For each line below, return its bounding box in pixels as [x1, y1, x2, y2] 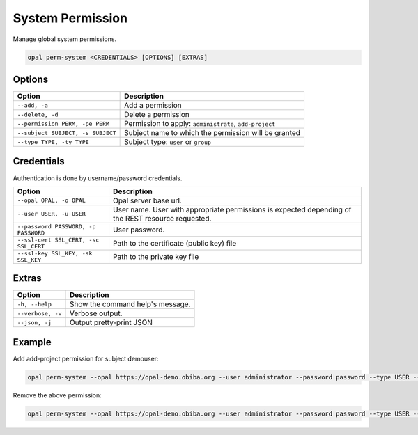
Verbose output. [69, 308, 123, 318]
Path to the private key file [112, 251, 199, 261]
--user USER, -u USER [17, 210, 86, 218]
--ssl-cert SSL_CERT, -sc [17, 236, 100, 244]
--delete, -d [17, 111, 59, 118]
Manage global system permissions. [13, 35, 117, 43]
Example [13, 336, 52, 348]
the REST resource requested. [112, 213, 212, 223]
